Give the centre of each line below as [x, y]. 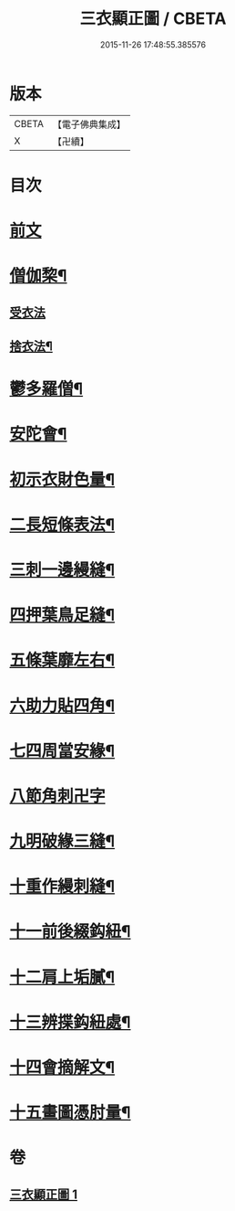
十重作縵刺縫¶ [62, 887]
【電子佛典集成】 [89, 124]
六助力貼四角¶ [62, 706]
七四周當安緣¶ [62, 751]
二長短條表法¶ [62, 524]
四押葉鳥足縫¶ [62, 616]
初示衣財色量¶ [62, 479]
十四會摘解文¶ [62, 1068]
